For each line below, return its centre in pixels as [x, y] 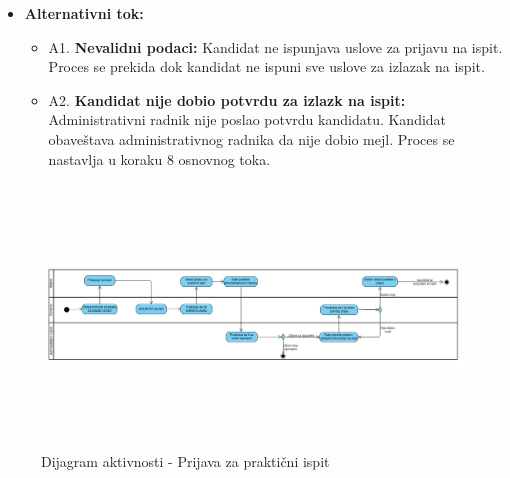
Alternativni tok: [84, 13]
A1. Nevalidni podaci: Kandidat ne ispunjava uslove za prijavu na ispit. [275, 46]
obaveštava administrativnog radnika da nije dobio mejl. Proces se [251, 138]
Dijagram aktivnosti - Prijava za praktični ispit [185, 461]
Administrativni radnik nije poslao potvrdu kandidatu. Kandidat [247, 119]
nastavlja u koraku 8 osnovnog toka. [159, 158]
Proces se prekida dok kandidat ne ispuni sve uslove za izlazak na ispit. [266, 66]
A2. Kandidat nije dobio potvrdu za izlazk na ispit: [227, 99]
